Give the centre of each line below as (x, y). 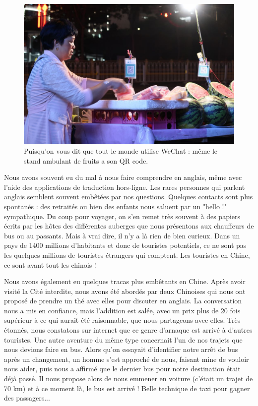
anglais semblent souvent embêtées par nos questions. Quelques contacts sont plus (129, 197)
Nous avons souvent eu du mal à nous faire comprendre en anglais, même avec (123, 177)
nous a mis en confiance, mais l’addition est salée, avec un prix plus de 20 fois (122, 310)
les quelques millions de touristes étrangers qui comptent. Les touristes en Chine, (127, 255)
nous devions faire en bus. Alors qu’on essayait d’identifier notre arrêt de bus (121, 349)
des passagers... (27, 398)
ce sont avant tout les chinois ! (50, 264)
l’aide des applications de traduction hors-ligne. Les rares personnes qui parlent (125, 187)
